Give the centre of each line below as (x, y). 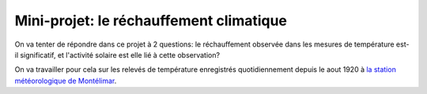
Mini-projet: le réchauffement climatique (151, 21)
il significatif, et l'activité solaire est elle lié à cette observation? (117, 55)
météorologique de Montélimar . (66, 81)
